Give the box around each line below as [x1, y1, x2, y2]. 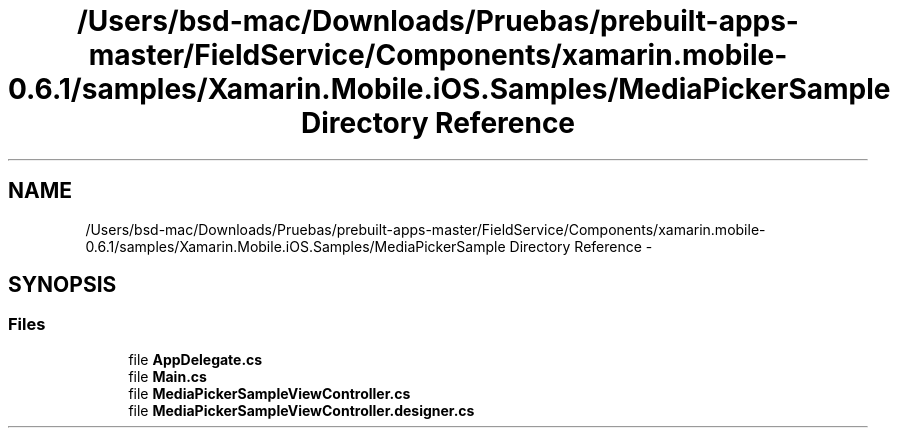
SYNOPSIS [8, 272, 117, 298]
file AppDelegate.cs [128, 350, 263, 368]
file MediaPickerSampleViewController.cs [128, 384, 411, 402]
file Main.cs [128, 367, 207, 385]
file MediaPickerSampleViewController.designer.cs [128, 401, 475, 419]
